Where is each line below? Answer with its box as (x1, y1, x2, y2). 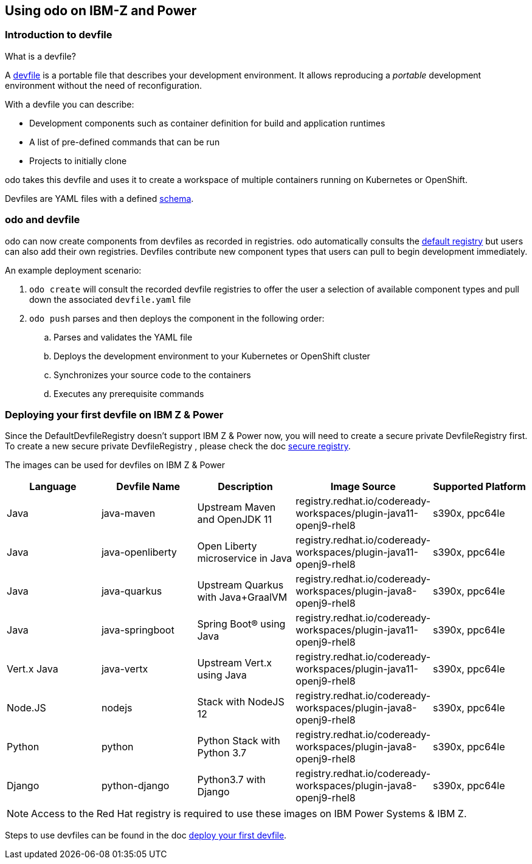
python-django (101, 779, 170, 792)
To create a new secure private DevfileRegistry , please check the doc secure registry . (5, 441, 351, 452)
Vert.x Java (7, 663, 58, 676)
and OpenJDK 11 (197, 513, 272, 526)
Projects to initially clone (29, 155, 127, 166)
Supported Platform (433, 480, 526, 493)
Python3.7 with (197, 773, 266, 786)
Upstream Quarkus (197, 579, 284, 592)
